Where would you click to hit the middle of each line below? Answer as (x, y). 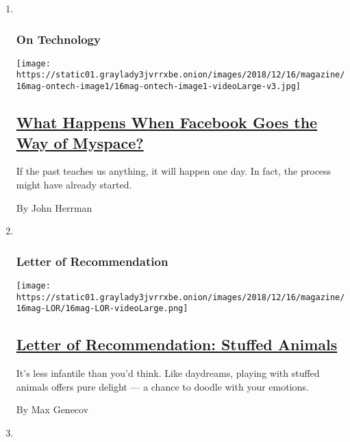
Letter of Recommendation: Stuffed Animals (177, 344)
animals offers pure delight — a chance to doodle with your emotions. (162, 386)
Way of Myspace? (80, 142)
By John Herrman (54, 207)
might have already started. (74, 184)
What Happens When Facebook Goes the (167, 122)
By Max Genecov (52, 409)
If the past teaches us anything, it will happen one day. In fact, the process (174, 171)
